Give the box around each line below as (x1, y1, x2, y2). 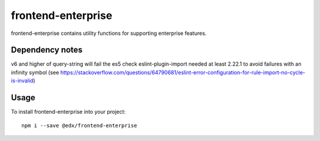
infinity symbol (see (11, 69, 59, 76)
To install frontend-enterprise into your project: (11, 108, 126, 116)
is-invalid (11, 77, 34, 84)
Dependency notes (11, 45, 83, 55)
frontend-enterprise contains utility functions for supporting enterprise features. (11, 30, 207, 37)
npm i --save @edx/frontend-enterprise (21, 122, 137, 129)
